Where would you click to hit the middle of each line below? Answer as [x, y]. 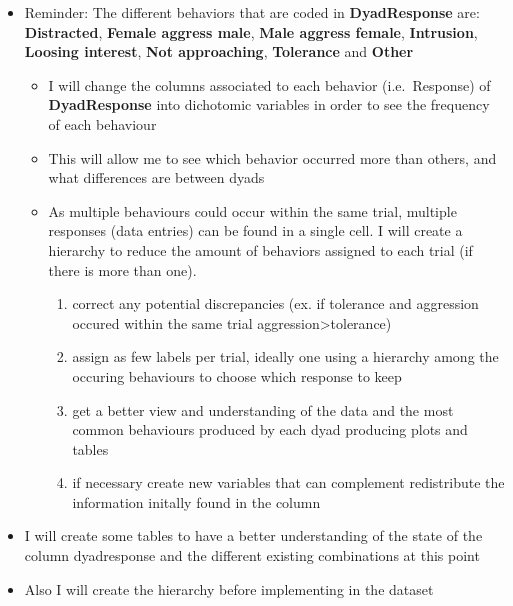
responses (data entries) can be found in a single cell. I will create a [255, 230]
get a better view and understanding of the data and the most [263, 409]
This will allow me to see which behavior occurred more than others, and [272, 157]
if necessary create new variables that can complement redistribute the [288, 482]
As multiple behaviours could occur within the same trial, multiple [252, 210]
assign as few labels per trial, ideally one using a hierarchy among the [285, 356]
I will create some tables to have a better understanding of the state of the [253, 535]
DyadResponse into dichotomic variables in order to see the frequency [269, 104]
